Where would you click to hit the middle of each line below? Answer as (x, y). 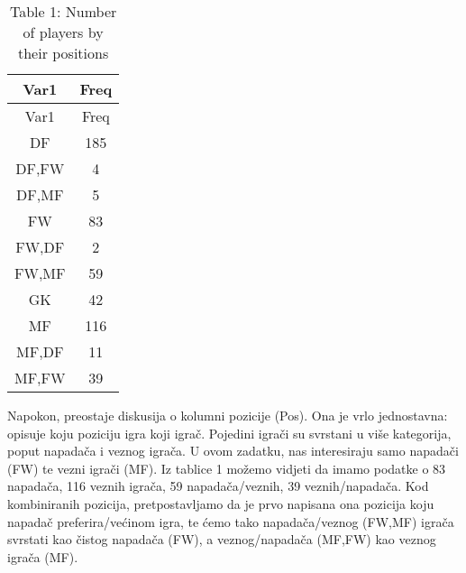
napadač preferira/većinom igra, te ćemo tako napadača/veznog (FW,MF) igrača (231, 521)
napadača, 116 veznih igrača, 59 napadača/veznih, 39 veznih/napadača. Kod (218, 486)
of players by (63, 32)
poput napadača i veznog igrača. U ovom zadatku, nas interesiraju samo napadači (233, 451)
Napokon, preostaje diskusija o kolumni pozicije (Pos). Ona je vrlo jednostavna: (228, 415)
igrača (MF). (43, 556)
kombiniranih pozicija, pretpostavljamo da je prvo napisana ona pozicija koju (221, 503)
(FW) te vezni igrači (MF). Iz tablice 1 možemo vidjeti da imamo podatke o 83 (227, 468)
